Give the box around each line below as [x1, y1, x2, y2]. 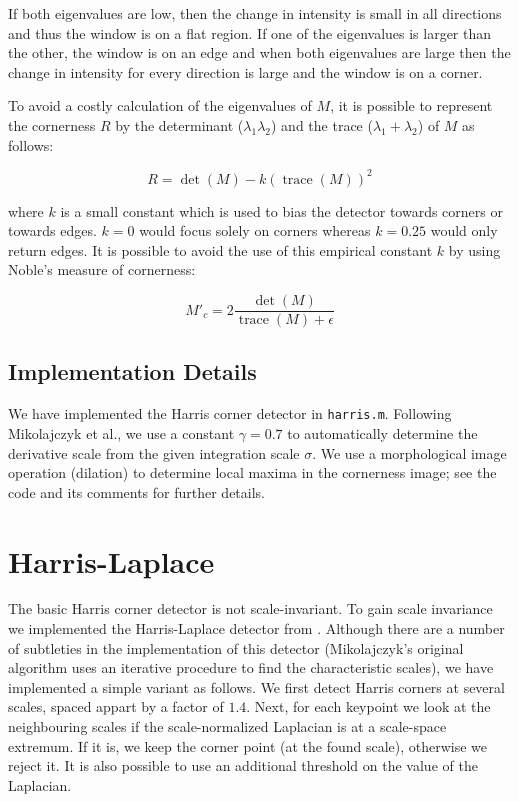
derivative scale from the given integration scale [8, 442, 300, 463]
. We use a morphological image [312, 442, 507, 463]
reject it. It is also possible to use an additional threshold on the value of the [8, 755, 478, 776]
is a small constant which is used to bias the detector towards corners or [60, 200, 503, 221]
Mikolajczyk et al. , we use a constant [8, 422, 235, 443]
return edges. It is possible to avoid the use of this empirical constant [8, 239, 433, 260]
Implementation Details [8, 356, 257, 387]
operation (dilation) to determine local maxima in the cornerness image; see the [8, 462, 497, 483]
